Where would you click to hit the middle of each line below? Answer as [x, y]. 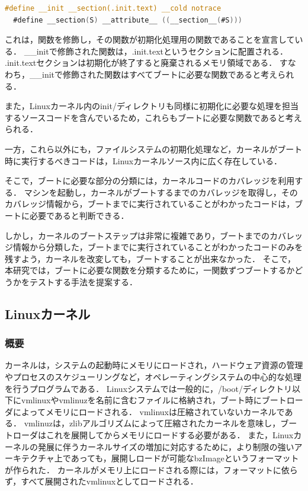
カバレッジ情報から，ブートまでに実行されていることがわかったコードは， [150, 204]
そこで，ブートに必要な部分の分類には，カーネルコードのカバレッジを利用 [150, 181]
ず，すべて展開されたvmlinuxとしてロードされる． [102, 481]
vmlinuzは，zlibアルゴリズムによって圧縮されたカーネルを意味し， [152, 423]
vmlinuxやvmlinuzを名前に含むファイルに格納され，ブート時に [141, 400]
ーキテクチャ [30, 458]
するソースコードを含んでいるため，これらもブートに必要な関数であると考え [153, 117]
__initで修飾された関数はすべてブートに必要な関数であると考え [153, 74]
